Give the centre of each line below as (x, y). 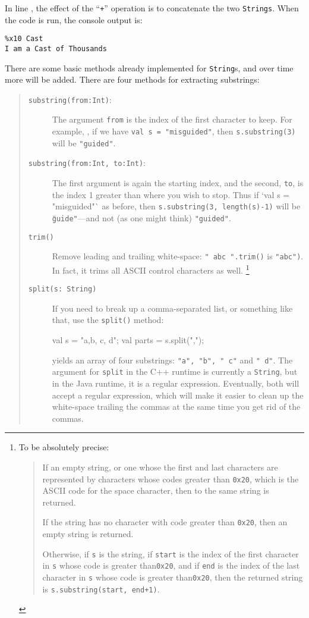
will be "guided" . (84, 142)
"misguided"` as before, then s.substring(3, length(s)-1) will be (176, 206)
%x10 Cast (24, 39)
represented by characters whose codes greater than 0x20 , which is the (171, 479)
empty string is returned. (88, 534)
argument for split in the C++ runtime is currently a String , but (175, 371)
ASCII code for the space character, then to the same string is (156, 490)
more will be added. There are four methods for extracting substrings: (132, 79)
